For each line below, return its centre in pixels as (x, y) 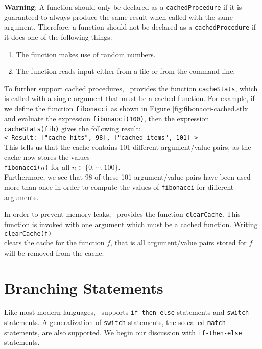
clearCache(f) (28, 233)
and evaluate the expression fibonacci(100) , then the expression (107, 118)
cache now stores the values (47, 157)
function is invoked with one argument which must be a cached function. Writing (131, 224)
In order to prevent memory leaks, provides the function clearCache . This (122, 214)
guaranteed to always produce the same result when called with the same (118, 17)
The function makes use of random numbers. (86, 54)
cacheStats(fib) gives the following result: (73, 128)
